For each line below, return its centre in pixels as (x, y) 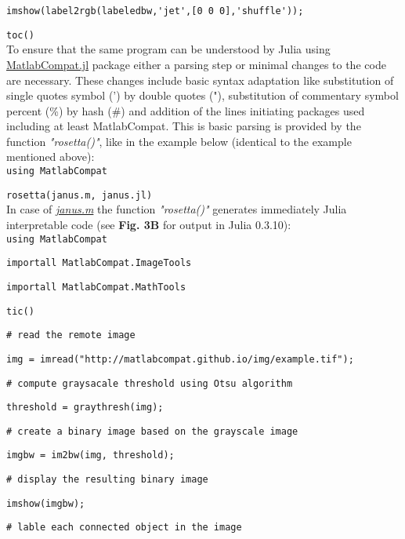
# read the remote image (71, 335)
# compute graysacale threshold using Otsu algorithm (150, 383)
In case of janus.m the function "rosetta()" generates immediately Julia (177, 209)
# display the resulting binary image (107, 480)
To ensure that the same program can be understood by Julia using (168, 49)
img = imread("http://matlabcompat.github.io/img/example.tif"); (180, 359)
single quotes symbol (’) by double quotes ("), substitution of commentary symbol (202, 95)
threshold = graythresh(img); (85, 408)
